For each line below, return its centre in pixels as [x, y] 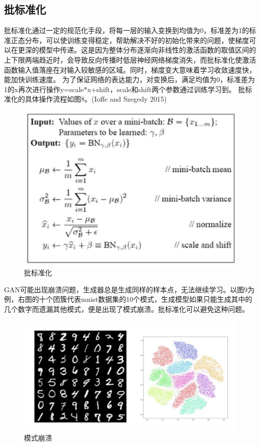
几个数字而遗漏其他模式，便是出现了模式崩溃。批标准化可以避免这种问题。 [126, 309]
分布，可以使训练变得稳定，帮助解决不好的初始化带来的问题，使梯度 [137, 40]
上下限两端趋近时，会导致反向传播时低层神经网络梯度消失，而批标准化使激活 [130, 59]
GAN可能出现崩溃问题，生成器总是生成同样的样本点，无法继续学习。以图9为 [129, 289]
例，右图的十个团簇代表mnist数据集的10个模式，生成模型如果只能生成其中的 [128, 299]
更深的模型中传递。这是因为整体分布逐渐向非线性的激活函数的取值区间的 [137, 50]
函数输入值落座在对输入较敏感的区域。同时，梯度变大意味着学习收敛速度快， [130, 69]
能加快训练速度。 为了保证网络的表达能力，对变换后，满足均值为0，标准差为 [129, 79]
